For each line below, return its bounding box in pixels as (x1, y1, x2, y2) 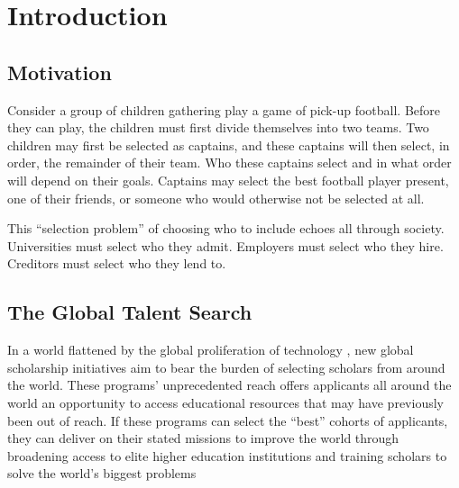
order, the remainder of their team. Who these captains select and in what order (7, 153, 452, 172)
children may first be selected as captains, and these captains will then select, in (7, 135, 450, 154)
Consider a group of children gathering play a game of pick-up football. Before (7, 100, 441, 119)
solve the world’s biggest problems (7, 464, 197, 483)
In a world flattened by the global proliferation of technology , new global (7, 340, 414, 359)
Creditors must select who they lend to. (7, 254, 226, 273)
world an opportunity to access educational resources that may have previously (7, 393, 444, 411)
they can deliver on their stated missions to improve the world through (7, 429, 399, 447)
